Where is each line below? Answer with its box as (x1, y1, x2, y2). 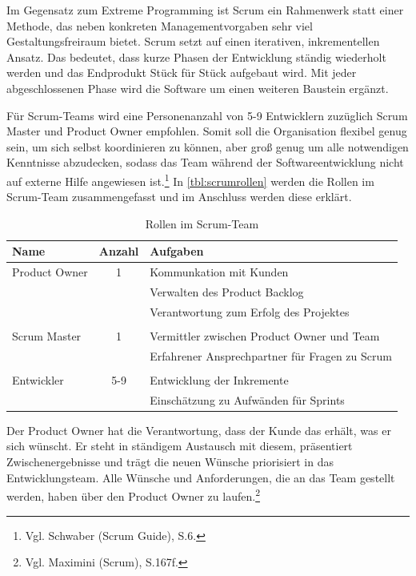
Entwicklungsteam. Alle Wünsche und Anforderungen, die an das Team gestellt (6, 469, 395, 485)
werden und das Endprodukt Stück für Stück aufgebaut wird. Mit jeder (6, 64, 357, 81)
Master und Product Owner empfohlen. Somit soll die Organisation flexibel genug (6, 123, 407, 139)
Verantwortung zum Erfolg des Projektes (150, 303, 350, 320)
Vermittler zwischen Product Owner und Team (150, 328, 380, 344)
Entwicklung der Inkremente (150, 371, 289, 388)
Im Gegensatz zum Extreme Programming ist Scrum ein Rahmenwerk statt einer (6, 2, 404, 18)
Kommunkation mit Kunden (150, 264, 289, 280)
